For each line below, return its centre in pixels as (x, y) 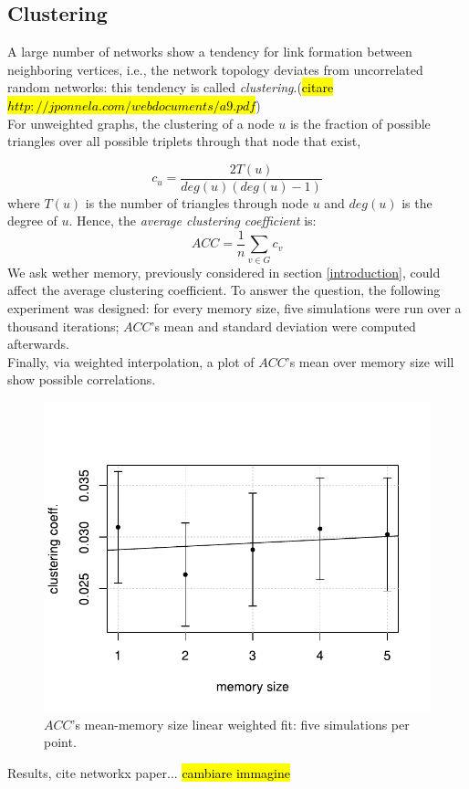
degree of (32, 221)
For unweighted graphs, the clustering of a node (141, 123)
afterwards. (38, 344)
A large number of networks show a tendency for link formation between (210, 52)
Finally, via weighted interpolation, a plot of (131, 361)
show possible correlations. (82, 379)
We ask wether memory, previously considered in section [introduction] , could (224, 272)
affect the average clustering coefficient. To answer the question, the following (224, 290)
